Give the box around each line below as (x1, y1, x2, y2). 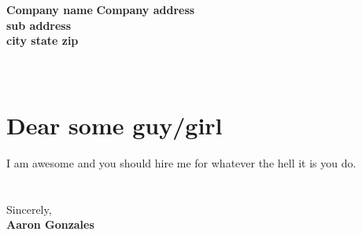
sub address (6, 17, 72, 33)
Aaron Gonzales (6, 216, 94, 233)
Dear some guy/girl (6, 109, 223, 141)
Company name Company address (6, 2, 195, 17)
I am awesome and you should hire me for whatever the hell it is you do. (6, 155, 356, 171)
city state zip (6, 32, 79, 49)
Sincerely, (6, 200, 52, 217)
